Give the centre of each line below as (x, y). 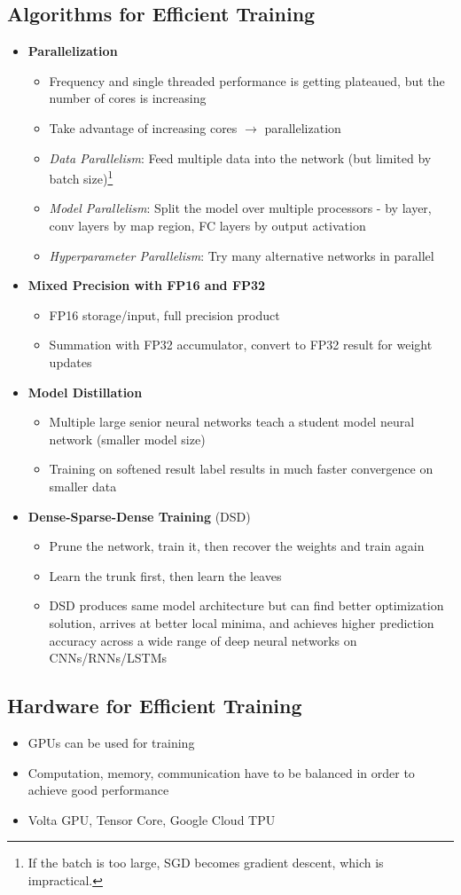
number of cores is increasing (128, 98)
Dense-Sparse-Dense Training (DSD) (139, 516)
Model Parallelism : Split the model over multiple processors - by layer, (240, 208)
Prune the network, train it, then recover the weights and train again (237, 546)
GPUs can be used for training (111, 742)
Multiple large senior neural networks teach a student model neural (232, 422)
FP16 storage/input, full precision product (164, 314)
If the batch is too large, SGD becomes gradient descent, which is (206, 863)
